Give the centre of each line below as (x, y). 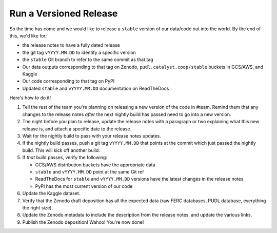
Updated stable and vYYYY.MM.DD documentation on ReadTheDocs (96, 88)
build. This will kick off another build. (61, 150)
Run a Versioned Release (64, 13)
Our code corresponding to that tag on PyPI (68, 81)
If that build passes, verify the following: (65, 158)
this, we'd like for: (28, 35)
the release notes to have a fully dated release (71, 45)
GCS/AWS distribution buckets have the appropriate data (95, 165)
